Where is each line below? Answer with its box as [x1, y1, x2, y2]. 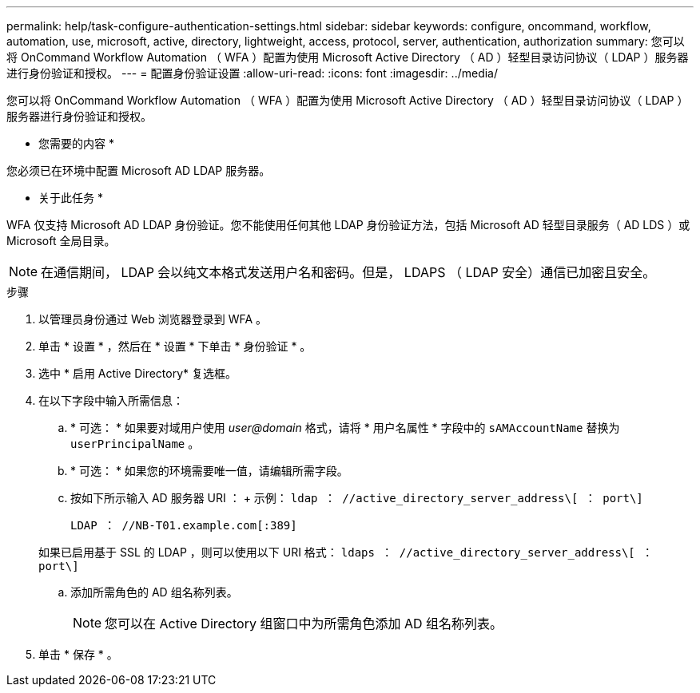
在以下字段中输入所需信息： [38, 394, 184, 407]
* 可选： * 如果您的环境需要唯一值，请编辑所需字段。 [70, 464, 348, 477]
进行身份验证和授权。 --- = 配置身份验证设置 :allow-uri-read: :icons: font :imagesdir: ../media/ [6, 66, 499, 80]
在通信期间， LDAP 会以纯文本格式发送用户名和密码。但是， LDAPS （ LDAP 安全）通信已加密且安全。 [41, 264, 656, 280]
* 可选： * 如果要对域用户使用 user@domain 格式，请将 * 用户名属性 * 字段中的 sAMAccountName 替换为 [70, 421, 620, 434]
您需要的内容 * [38, 137, 114, 150]
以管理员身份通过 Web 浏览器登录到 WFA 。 [38, 312, 268, 326]
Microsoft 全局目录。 [6, 234, 116, 247]
